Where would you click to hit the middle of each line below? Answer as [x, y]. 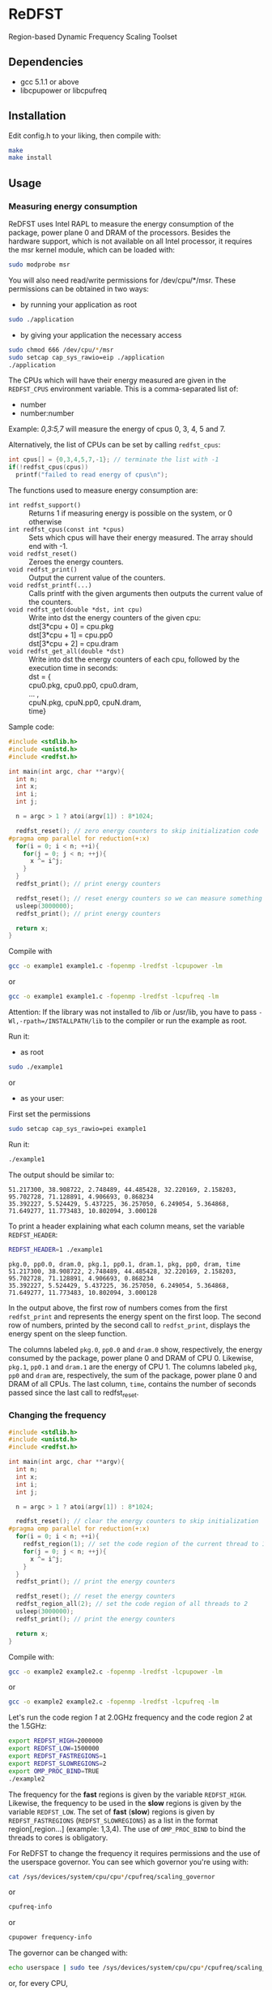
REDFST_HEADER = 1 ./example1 [56, 1250]
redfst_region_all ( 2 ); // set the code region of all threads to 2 [132, 1604]
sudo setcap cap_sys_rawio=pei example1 [78, 1129]
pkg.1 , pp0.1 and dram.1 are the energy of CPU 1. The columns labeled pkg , [133, 1366]
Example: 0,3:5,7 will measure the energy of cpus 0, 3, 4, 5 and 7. [117, 429]
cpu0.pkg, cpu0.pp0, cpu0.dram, [84, 685]
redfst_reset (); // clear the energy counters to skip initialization [137, 1522]
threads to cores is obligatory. [58, 1837]
